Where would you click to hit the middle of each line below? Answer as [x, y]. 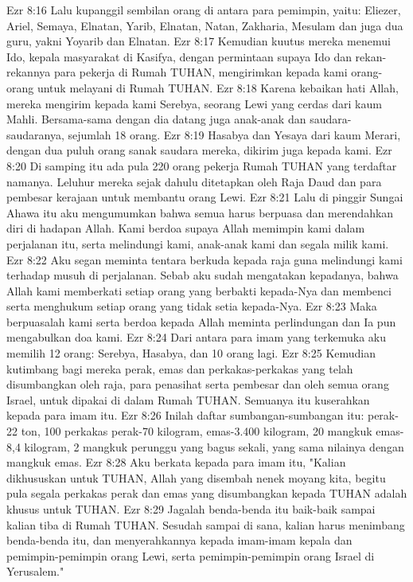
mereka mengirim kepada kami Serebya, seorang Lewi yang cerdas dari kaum [194, 103]
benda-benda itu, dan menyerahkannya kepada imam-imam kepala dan [179, 540]
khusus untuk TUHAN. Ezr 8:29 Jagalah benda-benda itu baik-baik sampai [191, 509]
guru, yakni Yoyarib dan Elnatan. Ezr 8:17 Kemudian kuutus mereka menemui [199, 41]
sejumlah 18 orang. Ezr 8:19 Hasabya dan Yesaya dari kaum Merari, [234, 134]
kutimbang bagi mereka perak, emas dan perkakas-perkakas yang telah [180, 368]
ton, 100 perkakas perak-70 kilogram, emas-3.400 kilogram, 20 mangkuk [197, 431]
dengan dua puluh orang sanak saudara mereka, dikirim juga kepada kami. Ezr [199, 150]
